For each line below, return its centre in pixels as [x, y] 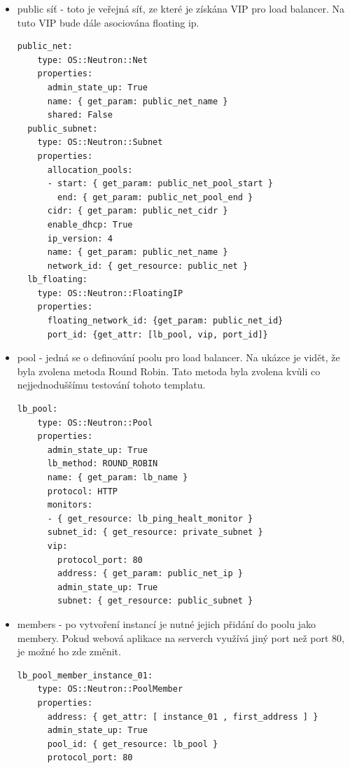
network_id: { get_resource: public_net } [148, 266]
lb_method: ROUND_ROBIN [103, 464]
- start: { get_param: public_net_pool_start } [160, 184]
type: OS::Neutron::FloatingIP [110, 293]
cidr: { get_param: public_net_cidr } [138, 211]
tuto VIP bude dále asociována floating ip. [108, 22]
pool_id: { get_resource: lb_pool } [133, 744]
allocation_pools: [90, 170]
